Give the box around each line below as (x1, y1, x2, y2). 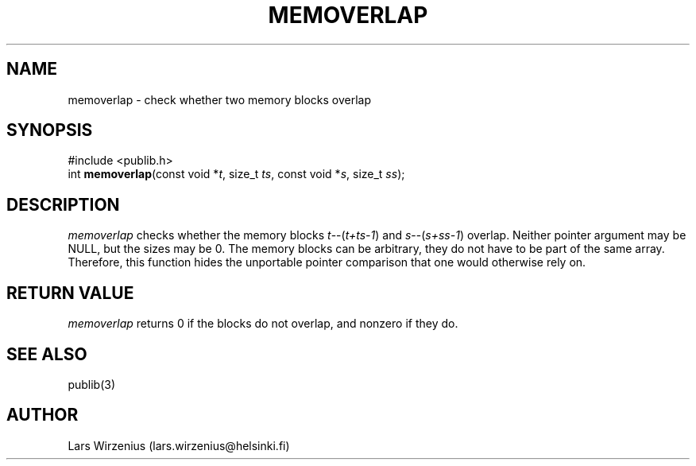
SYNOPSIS (6, 120, 93, 141)
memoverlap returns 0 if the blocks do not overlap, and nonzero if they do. (68, 316, 458, 331)
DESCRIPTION (6, 194, 120, 215)
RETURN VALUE (6, 282, 134, 303)
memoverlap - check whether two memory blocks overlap (68, 92, 372, 107)
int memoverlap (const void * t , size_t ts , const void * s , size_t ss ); (68, 167, 405, 181)
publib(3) (68, 377, 116, 391)
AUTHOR (6, 405, 79, 425)
